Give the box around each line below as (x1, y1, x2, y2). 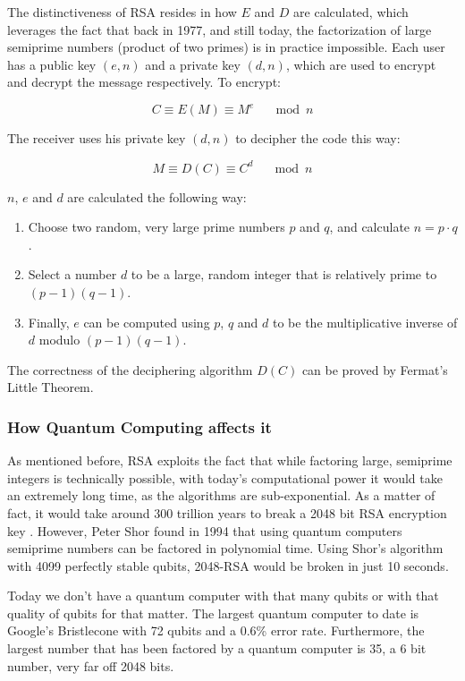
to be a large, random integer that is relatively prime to (131, 265, 437, 284)
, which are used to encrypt (285, 55, 436, 73)
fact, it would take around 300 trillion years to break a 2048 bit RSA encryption (7, 503, 447, 522)
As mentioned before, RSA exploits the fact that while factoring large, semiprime (7, 451, 452, 470)
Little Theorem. (7, 378, 94, 396)
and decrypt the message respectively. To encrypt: (7, 72, 281, 91)
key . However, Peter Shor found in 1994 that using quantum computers (7, 521, 402, 540)
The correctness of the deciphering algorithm (7, 360, 253, 379)
